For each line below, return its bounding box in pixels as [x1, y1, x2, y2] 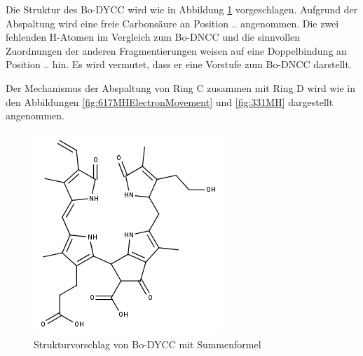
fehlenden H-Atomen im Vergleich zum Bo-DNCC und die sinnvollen [6, 29, 301, 44]
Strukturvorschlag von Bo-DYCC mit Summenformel [34, 337, 261, 352]
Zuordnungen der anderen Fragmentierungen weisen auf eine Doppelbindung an [6, 43, 347, 58]
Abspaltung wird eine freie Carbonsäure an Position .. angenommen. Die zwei [6, 15, 339, 30]
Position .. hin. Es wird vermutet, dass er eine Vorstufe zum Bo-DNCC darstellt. [6, 57, 352, 72]
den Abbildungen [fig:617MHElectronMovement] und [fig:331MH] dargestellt [6, 94, 334, 109]
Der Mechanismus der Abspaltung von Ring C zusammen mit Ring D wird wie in [6, 80, 355, 95]
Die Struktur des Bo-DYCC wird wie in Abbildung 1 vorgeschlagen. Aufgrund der [6, 2, 358, 16]
